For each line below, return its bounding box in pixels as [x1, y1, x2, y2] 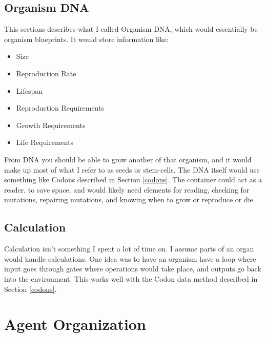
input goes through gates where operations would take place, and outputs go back [4, 263, 261, 274]
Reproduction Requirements [16, 102, 105, 113]
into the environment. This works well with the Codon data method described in [4, 273, 258, 284]
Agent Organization [4, 313, 146, 334]
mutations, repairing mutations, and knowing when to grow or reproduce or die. [4, 194, 255, 205]
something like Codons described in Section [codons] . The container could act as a [4, 174, 262, 185]
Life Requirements [16, 137, 74, 148]
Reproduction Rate [16, 68, 76, 78]
